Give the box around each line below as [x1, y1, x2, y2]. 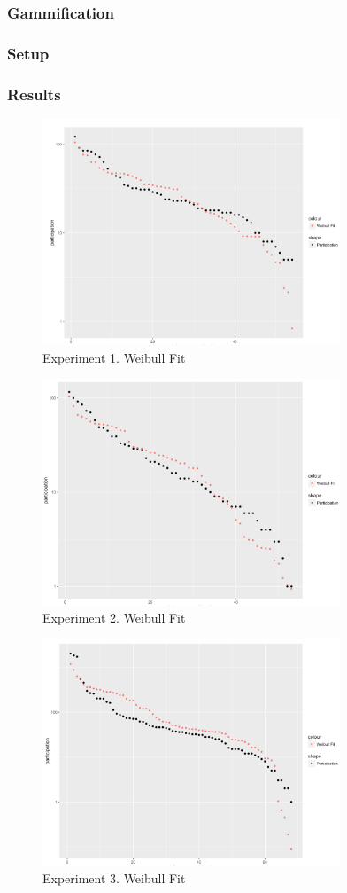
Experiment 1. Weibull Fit [42, 348, 186, 366]
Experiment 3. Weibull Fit [42, 868, 186, 887]
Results [7, 82, 61, 105]
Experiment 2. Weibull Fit [42, 608, 186, 627]
